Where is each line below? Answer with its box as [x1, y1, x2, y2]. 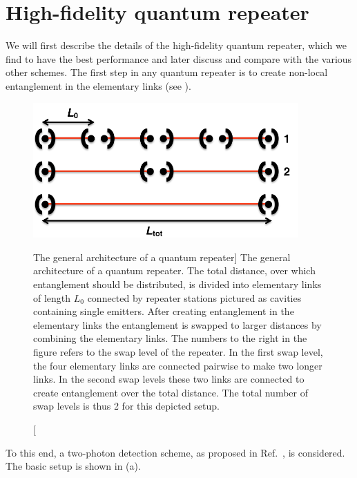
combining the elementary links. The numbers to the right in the [33, 331, 307, 345]
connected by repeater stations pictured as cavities [87, 290, 302, 305]
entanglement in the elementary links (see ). [6, 78, 191, 93]
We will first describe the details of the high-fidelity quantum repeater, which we [6, 38, 347, 52]
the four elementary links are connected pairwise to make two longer [33, 358, 322, 372]
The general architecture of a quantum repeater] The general [33, 249, 291, 264]
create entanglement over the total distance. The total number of [33, 385, 308, 399]
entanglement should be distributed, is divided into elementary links [33, 277, 322, 291]
